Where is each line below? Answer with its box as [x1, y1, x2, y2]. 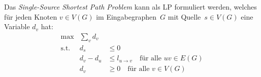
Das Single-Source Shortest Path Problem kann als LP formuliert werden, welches [4, 2, 257, 12]
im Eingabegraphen [96, 11, 157, 22]
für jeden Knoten [4, 11, 57, 22]
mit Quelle [168, 11, 201, 22]
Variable [4, 21, 30, 32]
